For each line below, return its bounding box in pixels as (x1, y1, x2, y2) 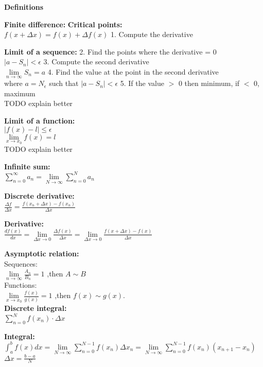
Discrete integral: (4, 302, 67, 313)
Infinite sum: (4, 161, 50, 171)
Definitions (4, 2, 44, 12)
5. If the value (120, 78, 164, 89)
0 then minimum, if (178, 78, 240, 89)
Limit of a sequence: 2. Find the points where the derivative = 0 (4, 46, 217, 57)
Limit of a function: (4, 115, 75, 126)
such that (49, 78, 79, 89)
